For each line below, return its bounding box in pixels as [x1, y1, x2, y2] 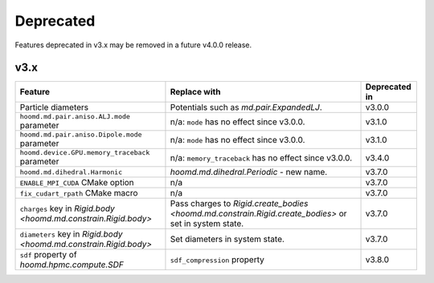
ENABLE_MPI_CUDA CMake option [19, 177, 134, 188]
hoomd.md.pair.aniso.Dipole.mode [19, 131, 142, 139]
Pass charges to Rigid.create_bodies [170, 198, 309, 209]
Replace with [170, 87, 221, 98]
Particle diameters [19, 102, 89, 113]
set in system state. [170, 218, 244, 229]
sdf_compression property [170, 254, 264, 265]
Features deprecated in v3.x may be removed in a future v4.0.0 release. [14, 40, 252, 50]
